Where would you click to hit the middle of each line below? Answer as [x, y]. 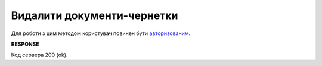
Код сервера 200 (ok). [39, 55]
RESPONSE [25, 44]
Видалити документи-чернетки [95, 15]
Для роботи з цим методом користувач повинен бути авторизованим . [101, 33]
